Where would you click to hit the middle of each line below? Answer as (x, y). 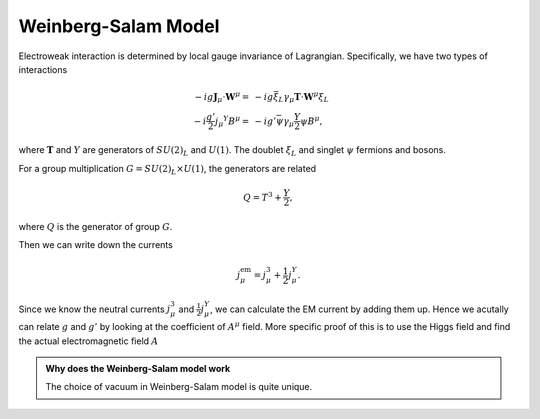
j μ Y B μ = (232, 121)
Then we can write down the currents (96, 245)
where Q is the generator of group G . (95, 226)
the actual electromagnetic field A (88, 341)
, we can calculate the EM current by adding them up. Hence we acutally (359, 309)
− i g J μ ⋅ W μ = (222, 97)
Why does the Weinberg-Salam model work (138, 369)
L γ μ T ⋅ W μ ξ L (304, 97)
